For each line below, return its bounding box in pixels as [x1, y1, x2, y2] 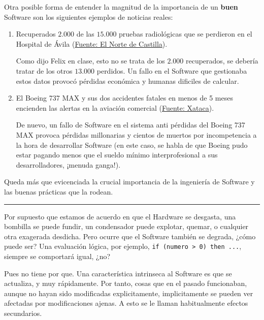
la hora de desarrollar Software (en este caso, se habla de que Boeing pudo [16, 139, 248, 150]
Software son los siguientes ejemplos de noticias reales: [4, 11, 173, 22]
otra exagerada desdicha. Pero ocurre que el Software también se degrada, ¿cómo [4, 231, 256, 241]
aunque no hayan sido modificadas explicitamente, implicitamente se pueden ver [4, 287, 253, 298]
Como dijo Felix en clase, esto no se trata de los [16, 55, 165, 66]
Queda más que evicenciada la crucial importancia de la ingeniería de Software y [4, 176, 255, 187]
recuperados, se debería [185, 55, 258, 66]
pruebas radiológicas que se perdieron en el [119, 28, 252, 39]
